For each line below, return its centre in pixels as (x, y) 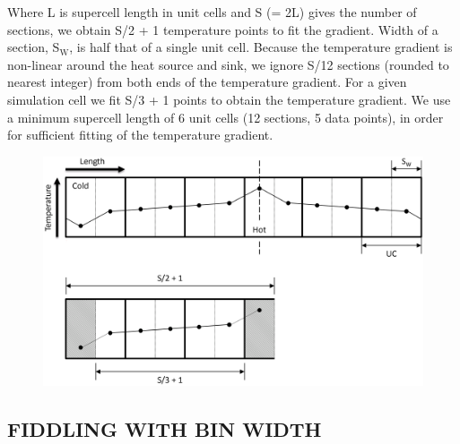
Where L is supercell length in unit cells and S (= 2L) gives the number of (212, 12)
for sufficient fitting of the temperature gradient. (140, 135)
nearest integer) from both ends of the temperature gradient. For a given (207, 82)
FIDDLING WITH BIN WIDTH (165, 428)
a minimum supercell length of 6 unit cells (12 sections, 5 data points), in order (226, 117)
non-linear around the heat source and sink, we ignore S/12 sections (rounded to (228, 64)
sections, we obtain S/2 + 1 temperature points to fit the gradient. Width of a (223, 29)
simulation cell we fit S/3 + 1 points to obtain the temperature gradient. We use (229, 99)
